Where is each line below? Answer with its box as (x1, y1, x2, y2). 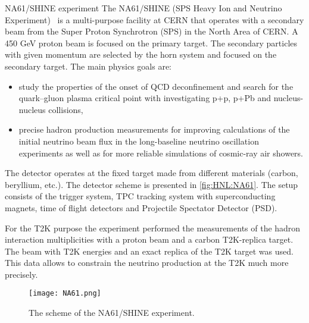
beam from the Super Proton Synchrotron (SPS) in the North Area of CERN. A (5, 25, 298, 37)
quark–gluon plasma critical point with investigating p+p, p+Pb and (18, 92, 271, 104)
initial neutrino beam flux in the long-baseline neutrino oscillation (18, 134, 259, 147)
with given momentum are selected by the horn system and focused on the (5, 48, 277, 61)
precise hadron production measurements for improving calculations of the (18, 123, 290, 136)
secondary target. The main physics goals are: (5, 59, 172, 72)
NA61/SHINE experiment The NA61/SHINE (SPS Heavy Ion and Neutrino (5, 2, 282, 14)
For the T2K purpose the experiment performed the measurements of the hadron (5, 221, 301, 234)
